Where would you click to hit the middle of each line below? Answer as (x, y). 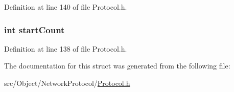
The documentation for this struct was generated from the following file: (117, 66)
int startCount (34, 29)
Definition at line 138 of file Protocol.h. (66, 48)
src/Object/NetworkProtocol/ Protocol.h (67, 83)
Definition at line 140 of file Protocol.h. (66, 7)
